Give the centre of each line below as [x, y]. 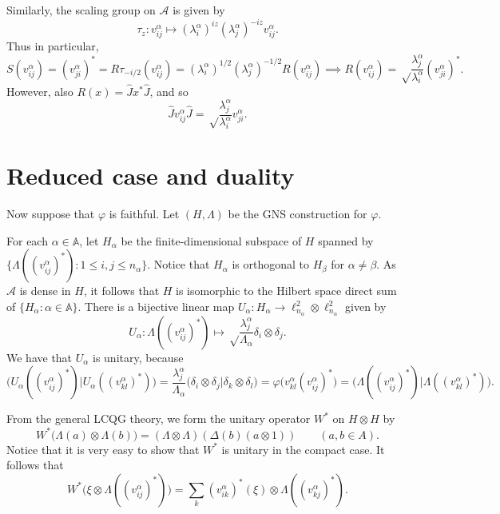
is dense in [45, 291]
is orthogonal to [270, 264]
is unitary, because [138, 357]
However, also [40, 91]
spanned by [346, 240]
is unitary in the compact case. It [303, 449]
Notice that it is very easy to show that [103, 449]
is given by [199, 10]
